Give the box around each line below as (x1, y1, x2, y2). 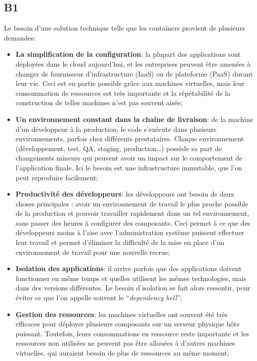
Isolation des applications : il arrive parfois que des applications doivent (15, 263, 242, 274)
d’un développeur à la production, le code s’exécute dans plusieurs (15, 123, 216, 134)
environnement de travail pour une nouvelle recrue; (15, 246, 170, 257)
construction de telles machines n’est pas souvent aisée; (15, 97, 183, 108)
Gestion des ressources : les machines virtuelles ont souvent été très (15, 309, 228, 319)
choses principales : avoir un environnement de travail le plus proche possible (15, 198, 249, 208)
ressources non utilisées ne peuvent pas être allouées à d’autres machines (15, 338, 235, 348)
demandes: (4, 32, 36, 42)
